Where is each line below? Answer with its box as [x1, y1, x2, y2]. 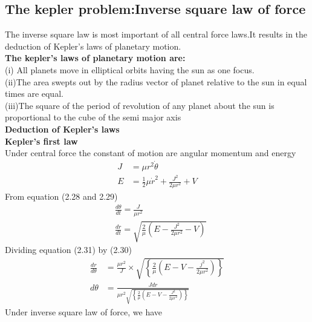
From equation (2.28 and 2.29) [5, 190, 118, 203]
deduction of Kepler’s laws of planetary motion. [5, 39, 181, 52]
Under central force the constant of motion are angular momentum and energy [5, 146, 296, 159]
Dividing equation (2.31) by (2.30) [5, 243, 132, 256]
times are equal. [5, 87, 63, 100]
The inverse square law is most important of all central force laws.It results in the [5, 28, 308, 41]
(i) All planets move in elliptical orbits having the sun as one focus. [5, 63, 255, 76]
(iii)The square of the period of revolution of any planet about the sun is [5, 99, 275, 111]
